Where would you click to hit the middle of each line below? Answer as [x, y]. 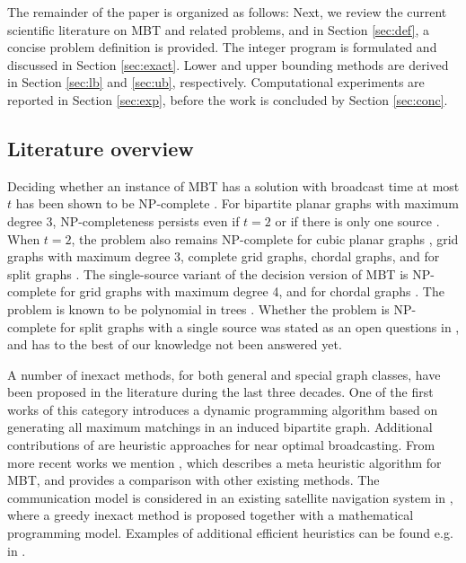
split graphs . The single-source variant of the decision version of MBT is [208, 273]
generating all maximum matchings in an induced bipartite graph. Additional [220, 427]
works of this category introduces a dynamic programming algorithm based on [223, 409]
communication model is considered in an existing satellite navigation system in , [230, 497]
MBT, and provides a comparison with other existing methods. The [193, 480]
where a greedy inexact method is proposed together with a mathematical [211, 515]
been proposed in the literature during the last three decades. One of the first [220, 392]
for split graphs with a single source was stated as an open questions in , [260, 326]
